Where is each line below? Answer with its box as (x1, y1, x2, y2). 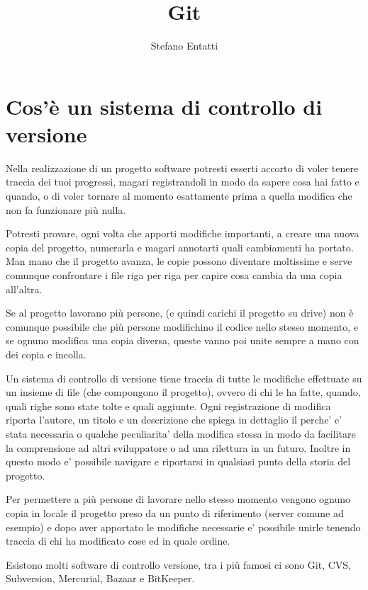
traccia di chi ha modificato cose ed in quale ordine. (6, 533, 230, 548)
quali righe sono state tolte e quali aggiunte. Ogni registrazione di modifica (6, 398, 331, 413)
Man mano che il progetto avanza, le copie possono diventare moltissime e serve (6, 254, 352, 268)
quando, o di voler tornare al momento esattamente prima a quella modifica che (6, 188, 352, 203)
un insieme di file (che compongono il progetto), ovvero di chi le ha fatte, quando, (6, 385, 361, 399)
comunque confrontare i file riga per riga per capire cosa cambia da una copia (6, 268, 342, 282)
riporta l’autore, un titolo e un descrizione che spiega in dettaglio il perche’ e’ (6, 412, 342, 427)
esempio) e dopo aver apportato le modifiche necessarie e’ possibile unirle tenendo (6, 519, 361, 534)
